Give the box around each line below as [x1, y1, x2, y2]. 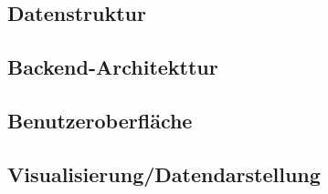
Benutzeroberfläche [7, 106, 193, 134]
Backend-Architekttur [7, 53, 218, 81]
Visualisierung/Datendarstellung [7, 159, 321, 188]
